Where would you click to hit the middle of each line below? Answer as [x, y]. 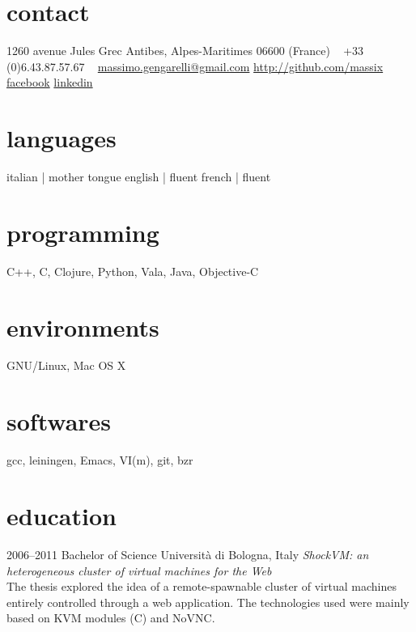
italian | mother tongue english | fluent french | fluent [139, 177]
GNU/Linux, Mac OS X [66, 365]
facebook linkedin [50, 82]
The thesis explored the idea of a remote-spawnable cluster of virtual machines [202, 586]
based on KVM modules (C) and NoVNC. [111, 618]
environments [83, 327]
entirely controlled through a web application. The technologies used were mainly [208, 602]
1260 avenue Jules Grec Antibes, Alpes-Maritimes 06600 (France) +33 [185, 51]
